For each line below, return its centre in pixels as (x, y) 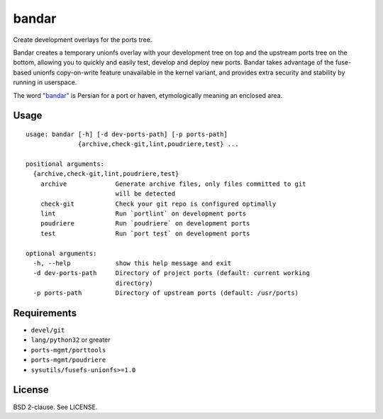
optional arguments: (61, 253)
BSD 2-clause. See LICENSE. (55, 407)
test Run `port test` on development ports (145, 233)
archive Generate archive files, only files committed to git (173, 184)
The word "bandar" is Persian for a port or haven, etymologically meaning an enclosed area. (148, 95)
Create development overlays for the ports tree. (83, 40)
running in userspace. (45, 82)
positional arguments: (65, 164)
